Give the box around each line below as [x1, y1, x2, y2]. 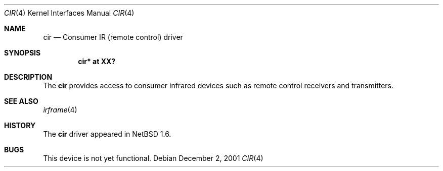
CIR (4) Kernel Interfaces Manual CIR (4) [4, 9, 135, 17]
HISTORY [4, 121, 36, 130]
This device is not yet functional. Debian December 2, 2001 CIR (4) [43, 154, 263, 162]
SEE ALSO [4, 97, 38, 105]
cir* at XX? [78, 57, 116, 66]
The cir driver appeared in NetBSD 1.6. [43, 130, 171, 138]
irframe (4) [43, 105, 77, 114]
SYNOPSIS [4, 48, 41, 57]
